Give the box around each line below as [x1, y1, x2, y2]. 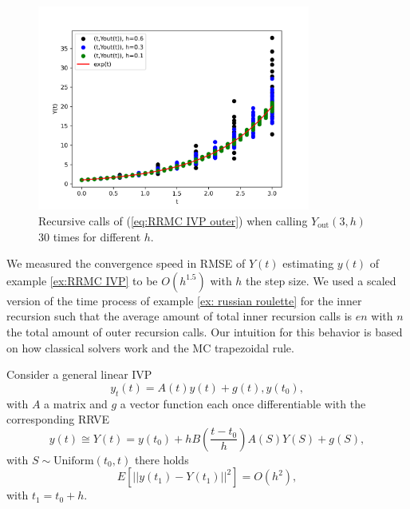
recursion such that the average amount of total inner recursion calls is [6, 308, 353, 324]
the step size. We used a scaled [246, 272, 396, 288]
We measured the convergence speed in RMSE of [6, 255, 246, 272]
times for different [53, 228, 141, 245]
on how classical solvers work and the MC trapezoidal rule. [6, 339, 294, 356]
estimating [282, 255, 334, 272]
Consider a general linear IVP [6, 366, 152, 383]
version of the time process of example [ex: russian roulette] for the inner [6, 292, 362, 308]
